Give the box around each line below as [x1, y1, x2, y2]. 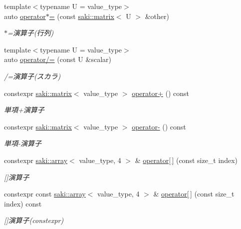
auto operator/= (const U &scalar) [4, 54, 111, 64]
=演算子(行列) [7, 27, 54, 38]
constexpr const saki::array [4, 188, 86, 199]
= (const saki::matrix [49, 10, 114, 21]
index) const [4, 198, 42, 208]
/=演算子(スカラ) [4, 70, 61, 81]
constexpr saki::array [4, 154, 68, 165]
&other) [145, 10, 169, 21]
